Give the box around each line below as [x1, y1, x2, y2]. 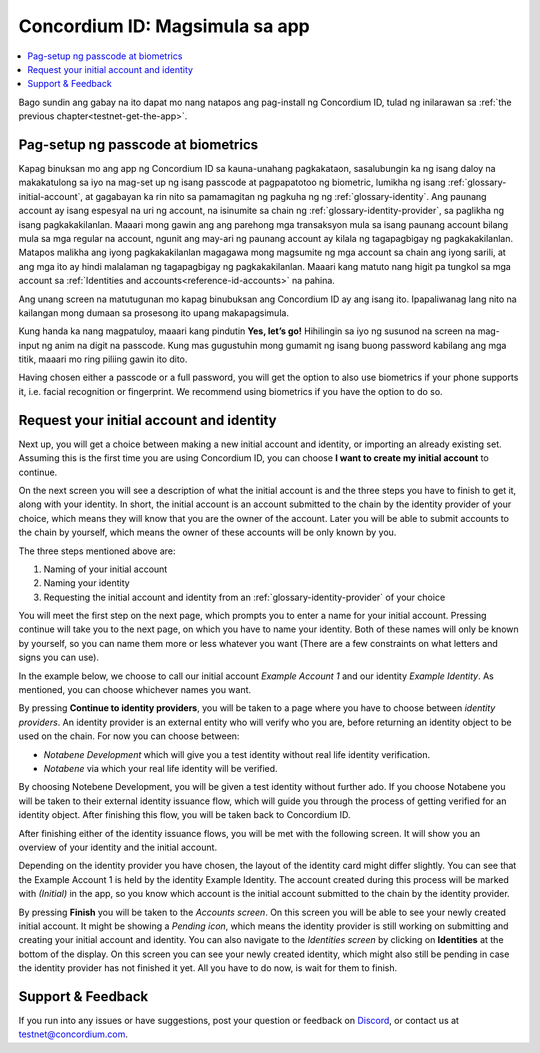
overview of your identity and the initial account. [18, 841, 218, 853]
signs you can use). [18, 651, 100, 664]
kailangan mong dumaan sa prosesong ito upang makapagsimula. [18, 306, 290, 319]
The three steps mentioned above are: [18, 545, 176, 557]
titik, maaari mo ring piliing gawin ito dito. [18, 353, 188, 365]
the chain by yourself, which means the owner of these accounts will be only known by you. [18, 526, 397, 539]
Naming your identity [43, 577, 130, 589]
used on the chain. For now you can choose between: [18, 730, 240, 742]
